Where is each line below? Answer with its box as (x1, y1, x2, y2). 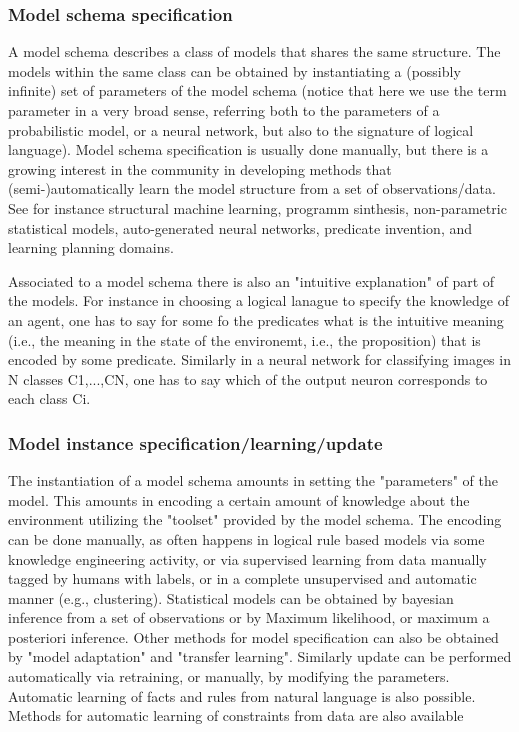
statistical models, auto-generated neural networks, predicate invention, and (8, 217, 473, 238)
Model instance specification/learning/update (8, 430, 383, 455)
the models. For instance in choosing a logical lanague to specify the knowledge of (8, 290, 510, 311)
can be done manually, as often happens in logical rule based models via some (8, 528, 485, 549)
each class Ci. (8, 388, 91, 409)
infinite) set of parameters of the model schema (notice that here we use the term (8, 80, 507, 101)
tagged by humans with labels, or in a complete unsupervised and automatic (8, 568, 477, 589)
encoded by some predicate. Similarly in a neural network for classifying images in (8, 349, 511, 370)
